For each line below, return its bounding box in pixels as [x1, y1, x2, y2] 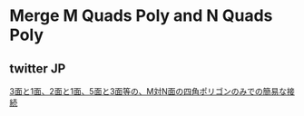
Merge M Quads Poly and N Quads [9, 5, 273, 26]
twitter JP [9, 61, 66, 76]
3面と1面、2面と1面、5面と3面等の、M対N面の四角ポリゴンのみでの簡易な [9, 86, 288, 96]
